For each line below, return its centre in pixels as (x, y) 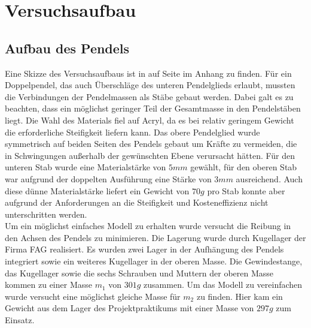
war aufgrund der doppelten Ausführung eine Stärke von (108, 178)
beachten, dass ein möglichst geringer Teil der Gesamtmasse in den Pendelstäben (153, 108)
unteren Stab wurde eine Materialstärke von (86, 167)
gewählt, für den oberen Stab (244, 167)
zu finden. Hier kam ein (240, 296)
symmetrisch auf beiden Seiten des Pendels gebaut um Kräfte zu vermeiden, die (151, 144)
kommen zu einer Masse (48, 285)
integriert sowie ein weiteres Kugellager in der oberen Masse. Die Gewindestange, (154, 261)
